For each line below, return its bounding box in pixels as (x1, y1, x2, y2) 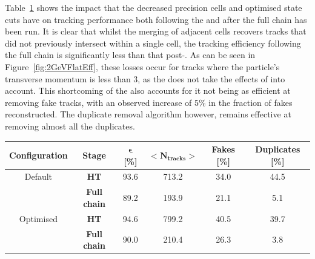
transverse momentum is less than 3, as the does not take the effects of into (5, 72, 285, 85)
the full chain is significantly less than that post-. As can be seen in (5, 48, 256, 61)
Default (24, 170, 53, 183)
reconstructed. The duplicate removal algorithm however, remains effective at (5, 108, 291, 120)
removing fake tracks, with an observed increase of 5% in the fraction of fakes (5, 96, 293, 108)
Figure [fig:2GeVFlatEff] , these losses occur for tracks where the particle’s (5, 60, 280, 73)
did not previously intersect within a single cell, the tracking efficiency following (5, 36, 301, 49)
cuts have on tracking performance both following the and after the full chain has (5, 13, 307, 25)
